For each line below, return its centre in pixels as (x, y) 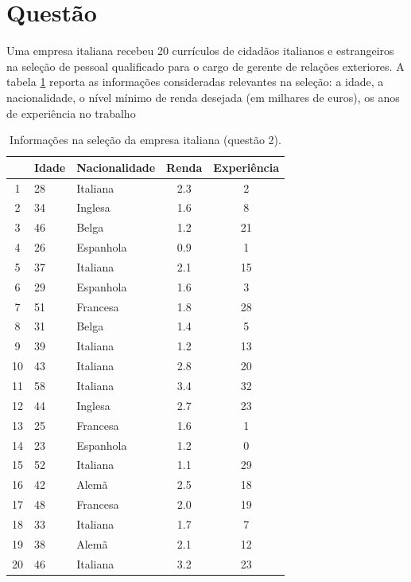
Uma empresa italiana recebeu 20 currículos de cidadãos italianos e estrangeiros (200, 51)
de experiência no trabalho (71, 113)
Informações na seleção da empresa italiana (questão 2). (145, 140)
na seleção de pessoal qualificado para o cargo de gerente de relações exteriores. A (205, 66)
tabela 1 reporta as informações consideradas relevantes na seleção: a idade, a (195, 82)
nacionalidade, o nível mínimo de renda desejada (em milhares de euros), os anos (203, 97)
